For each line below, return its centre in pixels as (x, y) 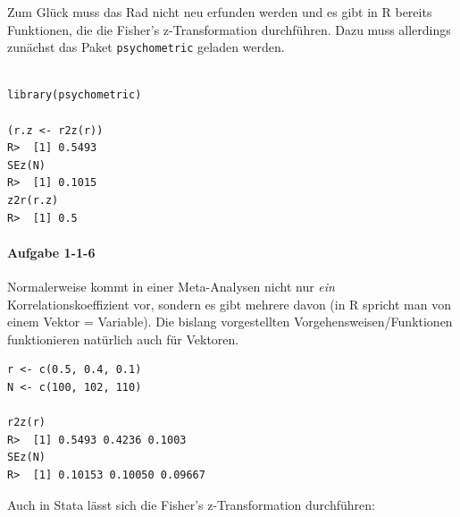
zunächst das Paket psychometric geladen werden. (146, 47)
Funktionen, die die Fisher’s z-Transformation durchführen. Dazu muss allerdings (229, 29)
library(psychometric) (75, 95)
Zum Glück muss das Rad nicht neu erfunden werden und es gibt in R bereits (220, 12)
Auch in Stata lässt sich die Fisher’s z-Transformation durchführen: (191, 504)
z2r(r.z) (33, 200)
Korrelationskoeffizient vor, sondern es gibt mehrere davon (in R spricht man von (229, 304)
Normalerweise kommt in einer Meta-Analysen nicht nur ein (171, 286)
